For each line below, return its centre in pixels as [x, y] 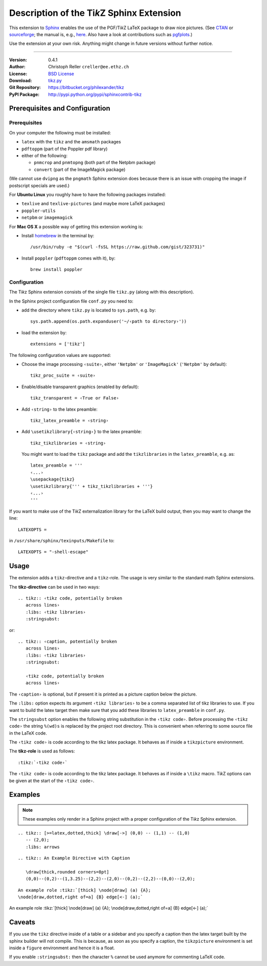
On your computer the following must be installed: [60, 132]
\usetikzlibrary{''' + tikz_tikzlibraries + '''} [92, 486]
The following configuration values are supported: [60, 355]
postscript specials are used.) [39, 185]
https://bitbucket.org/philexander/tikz [86, 88]
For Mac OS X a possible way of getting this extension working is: [76, 226]
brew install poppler [56, 270]
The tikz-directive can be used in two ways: [54, 587]
